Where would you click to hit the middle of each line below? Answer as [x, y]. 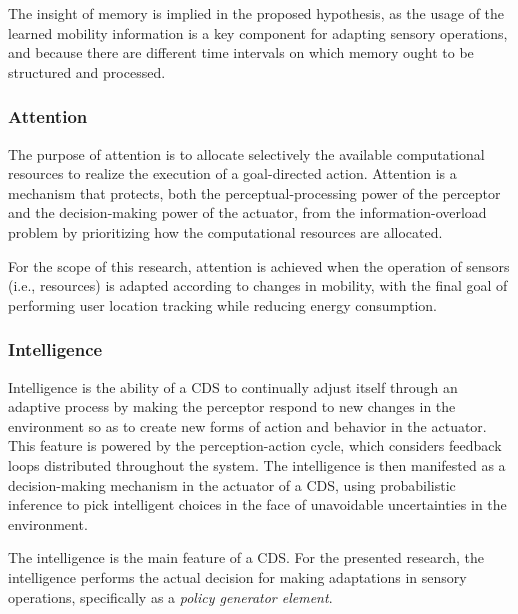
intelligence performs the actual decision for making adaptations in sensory [237, 576]
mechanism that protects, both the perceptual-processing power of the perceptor [254, 192]
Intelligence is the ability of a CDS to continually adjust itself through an [233, 386]
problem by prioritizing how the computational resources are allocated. [225, 231]
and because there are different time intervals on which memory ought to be [241, 52]
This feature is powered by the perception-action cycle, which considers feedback [255, 445]
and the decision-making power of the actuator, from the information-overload [247, 212]
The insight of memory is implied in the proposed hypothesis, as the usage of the [256, 13]
